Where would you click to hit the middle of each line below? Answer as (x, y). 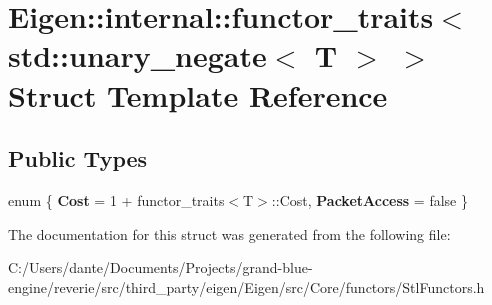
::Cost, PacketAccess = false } (369, 199)
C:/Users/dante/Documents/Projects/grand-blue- (160, 267)
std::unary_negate (137, 55)
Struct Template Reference (198, 94)
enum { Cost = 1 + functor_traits (116, 199)
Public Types (78, 158)
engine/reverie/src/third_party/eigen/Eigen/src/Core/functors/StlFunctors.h (246, 286)
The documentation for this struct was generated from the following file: (229, 233)
